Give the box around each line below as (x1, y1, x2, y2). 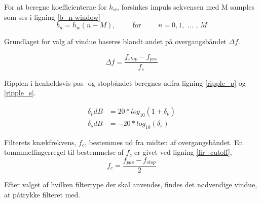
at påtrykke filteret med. (4, 189, 81, 200)
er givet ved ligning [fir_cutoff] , (134, 147, 232, 157)
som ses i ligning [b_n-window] (4, 11, 101, 22)
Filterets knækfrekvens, (4, 137, 77, 147)
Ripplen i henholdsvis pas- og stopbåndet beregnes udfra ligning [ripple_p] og (4, 77, 246, 88)
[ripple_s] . (4, 87, 36, 98)
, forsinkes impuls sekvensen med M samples (117, 2, 254, 12)
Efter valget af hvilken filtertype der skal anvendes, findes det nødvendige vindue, (4, 179, 257, 190)
